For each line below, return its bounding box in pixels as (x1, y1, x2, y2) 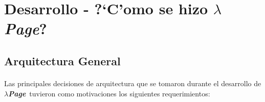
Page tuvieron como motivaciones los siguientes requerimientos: (8, 88, 210, 98)
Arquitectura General (4, 53, 121, 68)
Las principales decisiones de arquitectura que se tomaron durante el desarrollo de (4, 78, 261, 88)
